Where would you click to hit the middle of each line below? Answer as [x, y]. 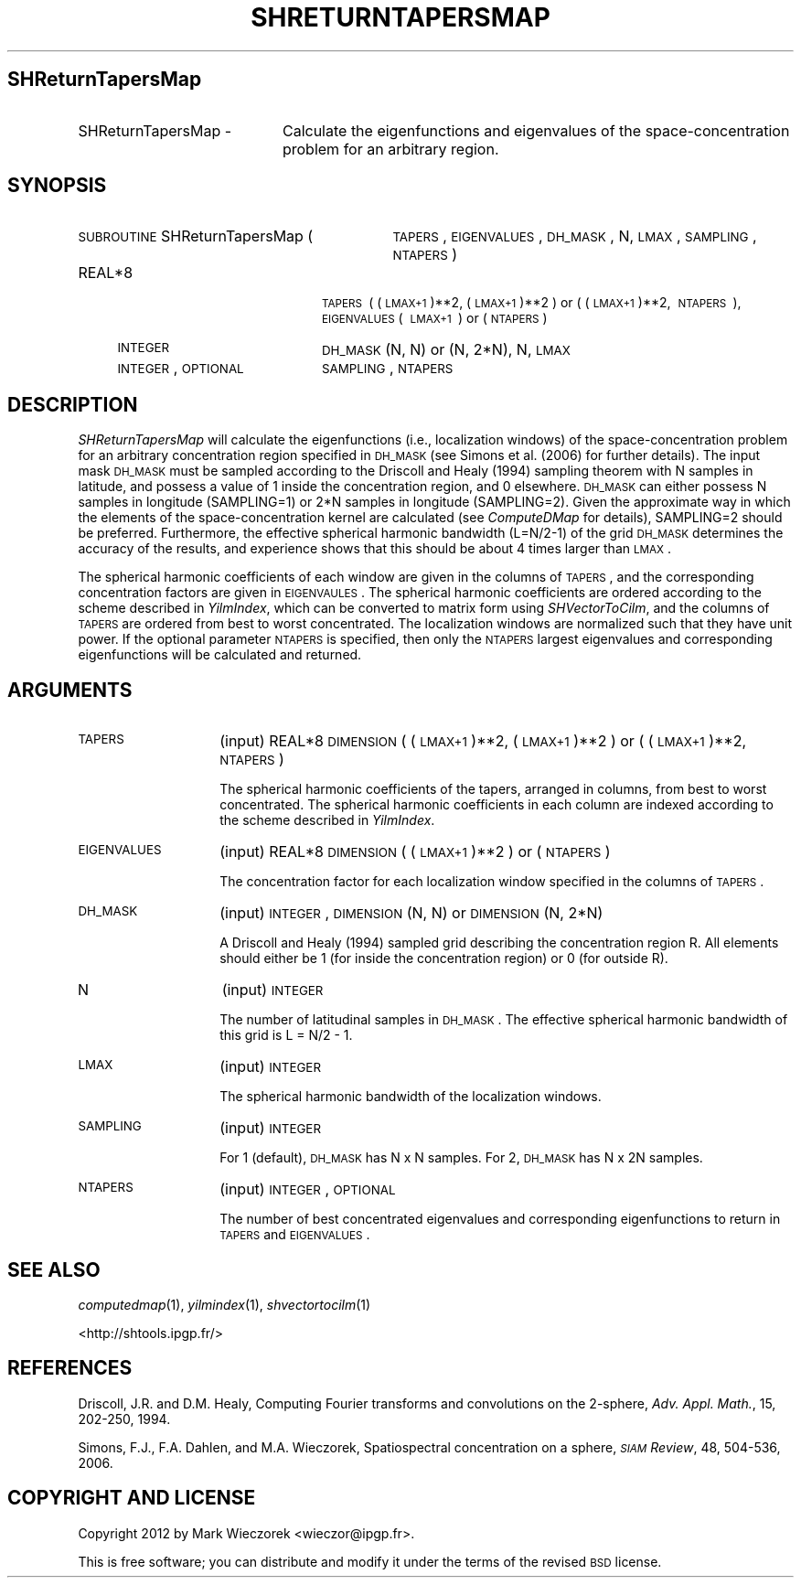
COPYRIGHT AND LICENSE [132, 1498]
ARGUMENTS [70, 690]
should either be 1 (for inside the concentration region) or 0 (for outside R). [444, 958]
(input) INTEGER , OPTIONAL [308, 1189]
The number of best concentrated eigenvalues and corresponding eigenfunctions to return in [500, 1219]
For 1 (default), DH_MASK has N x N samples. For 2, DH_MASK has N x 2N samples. [461, 1158]
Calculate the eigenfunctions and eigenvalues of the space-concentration [536, 130]
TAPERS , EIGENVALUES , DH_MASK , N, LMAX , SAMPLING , [575, 236]
